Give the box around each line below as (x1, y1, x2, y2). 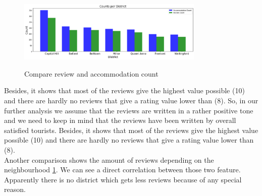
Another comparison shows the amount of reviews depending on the (4, 154, 214, 165)
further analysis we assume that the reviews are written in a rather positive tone (4, 105, 253, 115)
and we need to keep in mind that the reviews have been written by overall (4, 115, 236, 125)
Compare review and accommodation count (24, 68, 159, 79)
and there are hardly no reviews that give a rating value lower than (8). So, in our (4, 95, 258, 106)
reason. (4, 184, 26, 194)
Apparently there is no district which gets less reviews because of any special (4, 174, 242, 184)
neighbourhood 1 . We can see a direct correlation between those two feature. (4, 164, 241, 175)
